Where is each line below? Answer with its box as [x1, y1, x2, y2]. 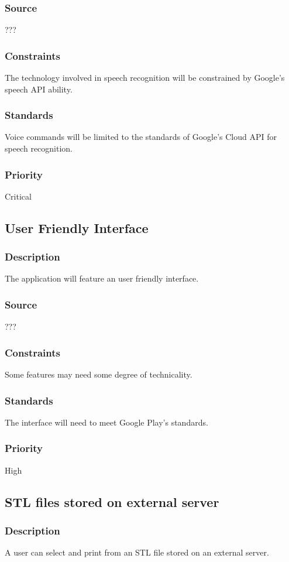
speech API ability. [5, 83, 73, 95]
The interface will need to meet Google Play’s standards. [5, 416, 208, 428]
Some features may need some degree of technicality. [5, 368, 192, 381]
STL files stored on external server [5, 492, 219, 510]
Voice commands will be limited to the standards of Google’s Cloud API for [5, 131, 277, 143]
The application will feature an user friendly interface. [5, 272, 199, 285]
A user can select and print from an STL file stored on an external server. [5, 546, 269, 558]
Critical [5, 190, 32, 202]
